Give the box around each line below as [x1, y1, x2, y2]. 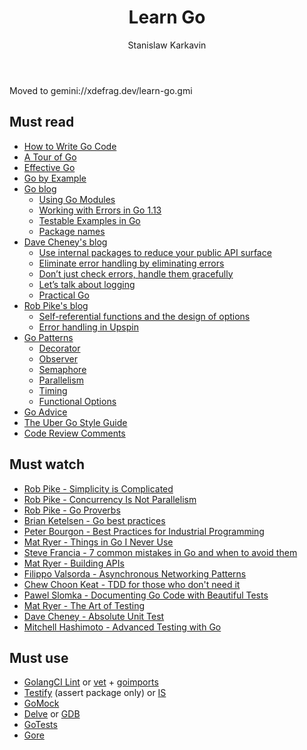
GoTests [23, 719, 58, 731]
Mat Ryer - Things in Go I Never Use [23, 536, 174, 548]
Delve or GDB [23, 708, 81, 720]
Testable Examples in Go [38, 214, 141, 226]
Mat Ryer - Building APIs [23, 557, 125, 569]
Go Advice [23, 406, 68, 418]
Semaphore [38, 363, 87, 375]
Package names [38, 225, 106, 237]
